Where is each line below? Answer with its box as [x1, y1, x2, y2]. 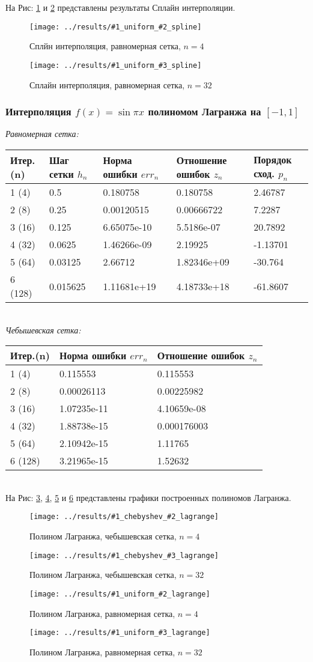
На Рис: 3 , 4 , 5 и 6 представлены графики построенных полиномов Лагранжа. [5, 491, 291, 503]
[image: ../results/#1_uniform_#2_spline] [29, 22, 202, 31]
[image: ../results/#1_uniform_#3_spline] [29, 61, 202, 70]
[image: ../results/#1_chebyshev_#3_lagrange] [29, 551, 219, 560]
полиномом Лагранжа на [148, 104, 261, 119]
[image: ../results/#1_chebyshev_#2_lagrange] [29, 512, 219, 521]
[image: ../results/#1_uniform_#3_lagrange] [29, 628, 210, 637]
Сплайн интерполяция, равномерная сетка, [29, 78, 185, 91]
